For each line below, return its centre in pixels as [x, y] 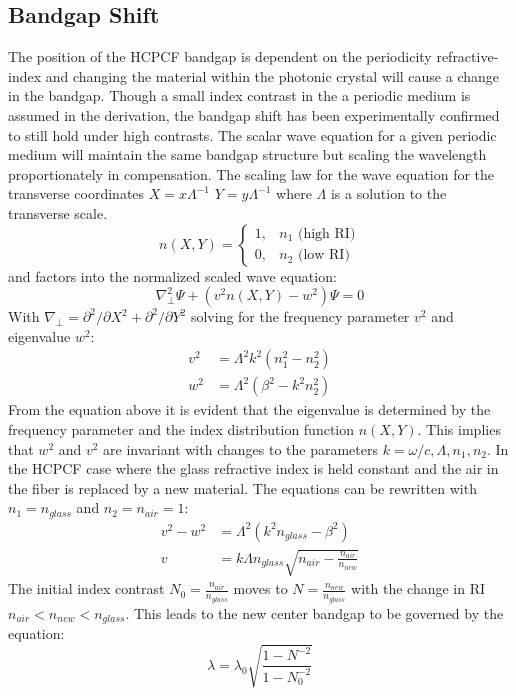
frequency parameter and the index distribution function [181, 428]
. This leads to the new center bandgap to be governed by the [314, 612]
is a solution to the [388, 193]
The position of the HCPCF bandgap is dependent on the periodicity [220, 56]
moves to [260, 588]
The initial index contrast [86, 588]
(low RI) [323, 255]
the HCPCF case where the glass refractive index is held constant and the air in [253, 468]
